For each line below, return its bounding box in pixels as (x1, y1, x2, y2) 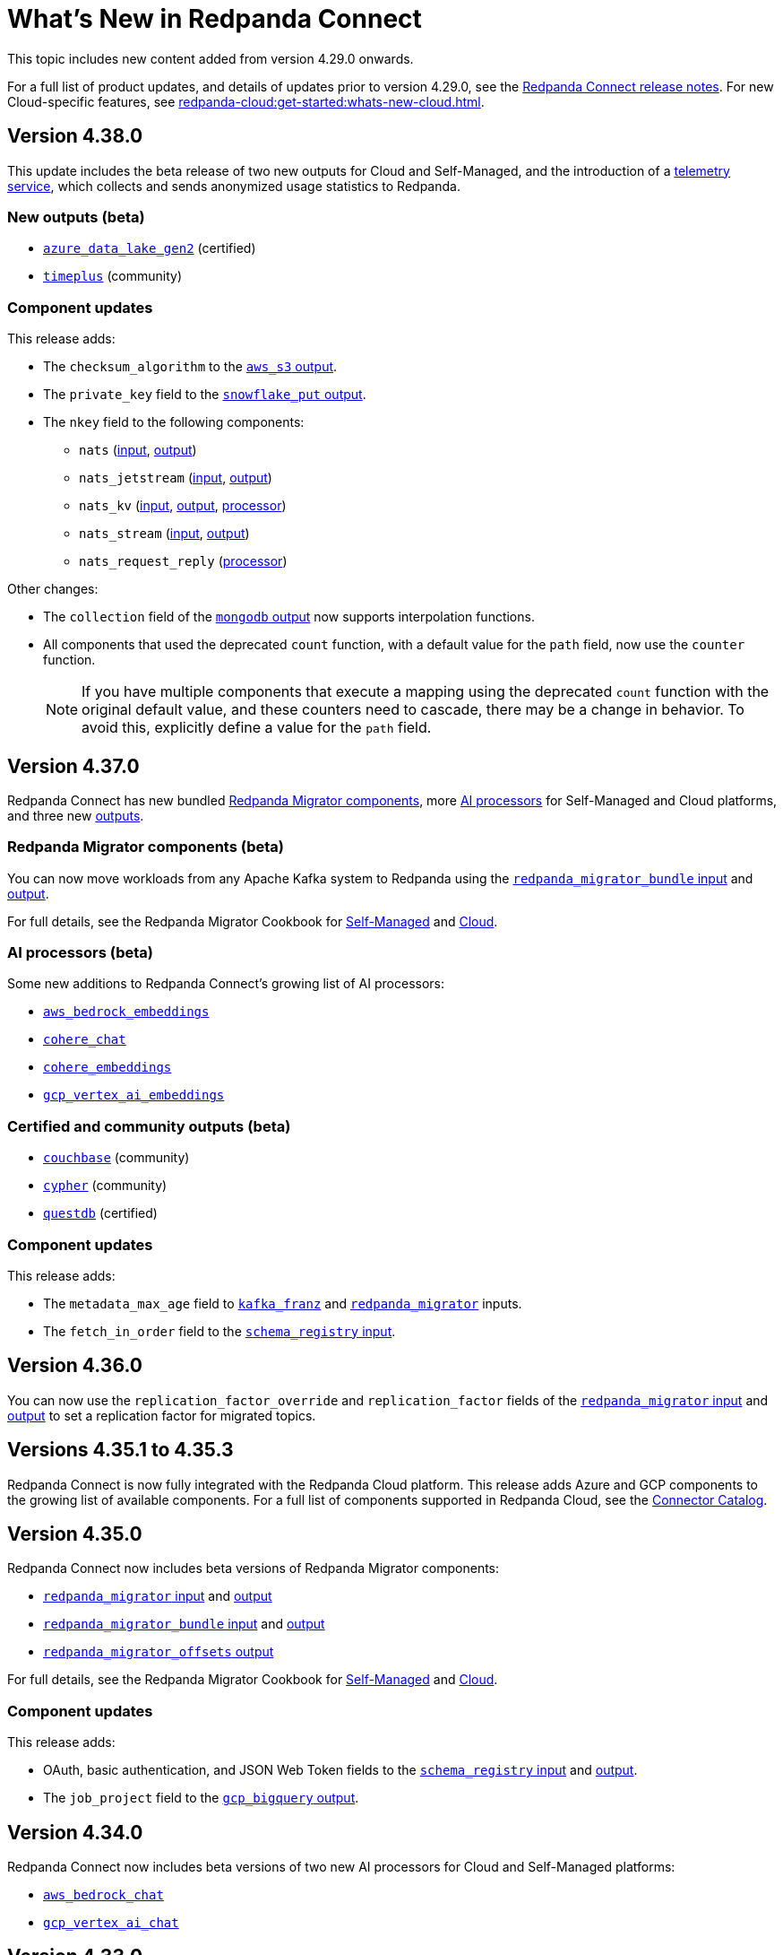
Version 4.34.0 (7, 1820, 143, 1844)
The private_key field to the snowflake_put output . (43, 387, 366, 403)
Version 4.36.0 (7, 1354, 142, 1377)
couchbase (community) (43, 1150, 190, 1166)
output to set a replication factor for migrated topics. (7, 1407, 316, 1423)
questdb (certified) (43, 1205, 158, 1221)
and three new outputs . (7, 807, 144, 823)
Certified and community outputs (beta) (7, 1117, 291, 1135)
